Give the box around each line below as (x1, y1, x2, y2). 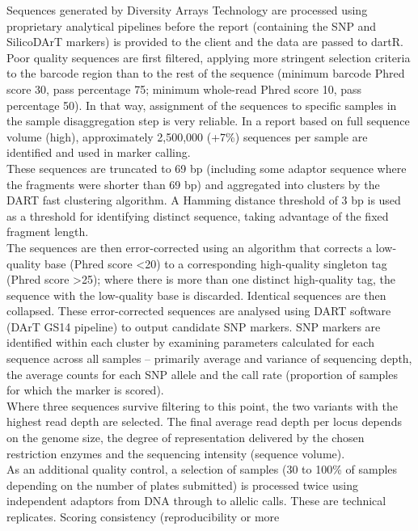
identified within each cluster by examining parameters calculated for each (6, 334, 374, 351)
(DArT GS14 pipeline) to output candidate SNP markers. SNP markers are (6, 318, 381, 335)
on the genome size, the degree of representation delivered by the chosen (6, 429, 365, 446)
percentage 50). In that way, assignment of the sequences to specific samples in (6, 96, 397, 113)
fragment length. (6, 223, 89, 240)
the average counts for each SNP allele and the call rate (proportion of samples (6, 365, 398, 382)
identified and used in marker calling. (6, 144, 191, 161)
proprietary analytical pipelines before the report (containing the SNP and (6, 17, 377, 34)
